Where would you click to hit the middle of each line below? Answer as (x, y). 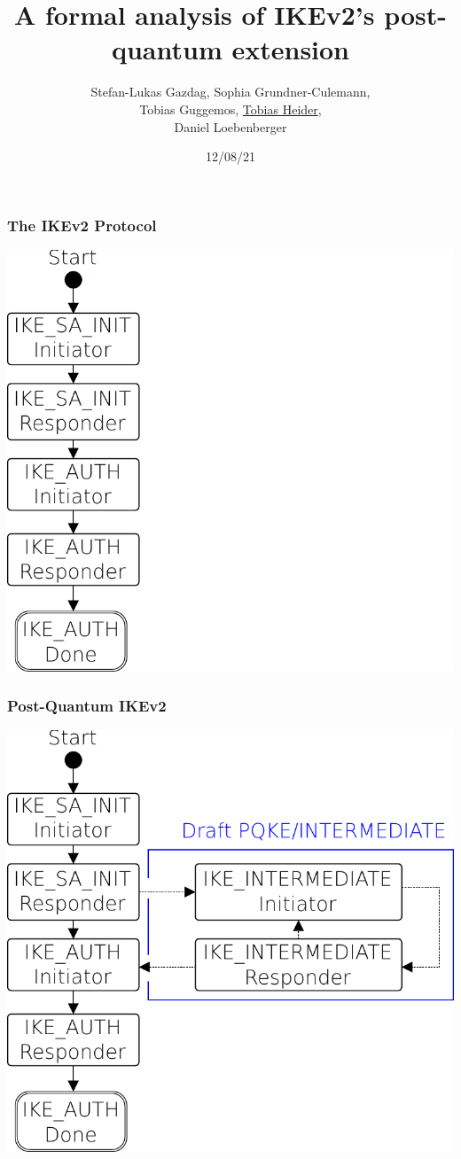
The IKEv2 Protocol (82, 225)
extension (291, 49)
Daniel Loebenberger (230, 126)
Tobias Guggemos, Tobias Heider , (230, 109)
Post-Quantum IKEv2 (87, 706)
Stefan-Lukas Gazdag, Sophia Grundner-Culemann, (230, 92)
